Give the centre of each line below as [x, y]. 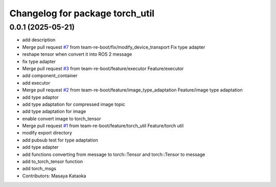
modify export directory [47, 133]
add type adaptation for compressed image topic [74, 104]
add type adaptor [40, 97]
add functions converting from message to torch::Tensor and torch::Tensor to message [114, 154]
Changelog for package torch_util [82, 13]
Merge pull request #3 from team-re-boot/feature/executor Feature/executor [103, 68]
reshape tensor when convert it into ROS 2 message [77, 54]
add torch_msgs [39, 169]
